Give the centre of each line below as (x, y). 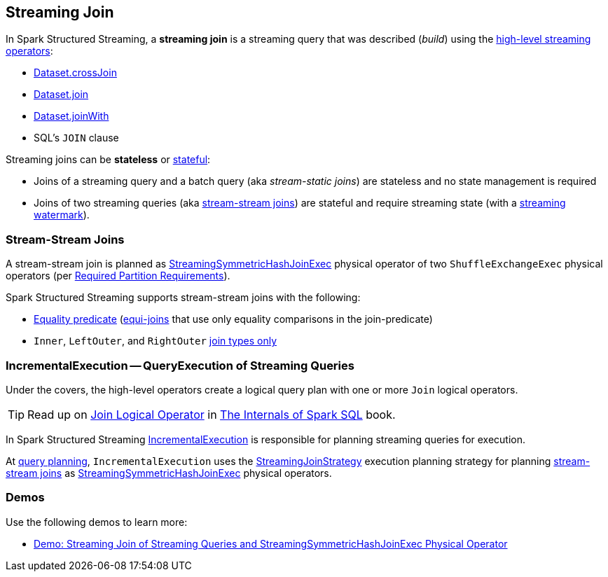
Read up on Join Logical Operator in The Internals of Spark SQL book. (212, 414)
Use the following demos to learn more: (97, 522)
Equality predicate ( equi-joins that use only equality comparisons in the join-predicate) (233, 319)
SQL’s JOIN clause (76, 138)
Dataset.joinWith (71, 116)
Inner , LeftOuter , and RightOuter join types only (156, 341)
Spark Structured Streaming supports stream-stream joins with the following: (183, 298)
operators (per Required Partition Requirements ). (118, 276)
